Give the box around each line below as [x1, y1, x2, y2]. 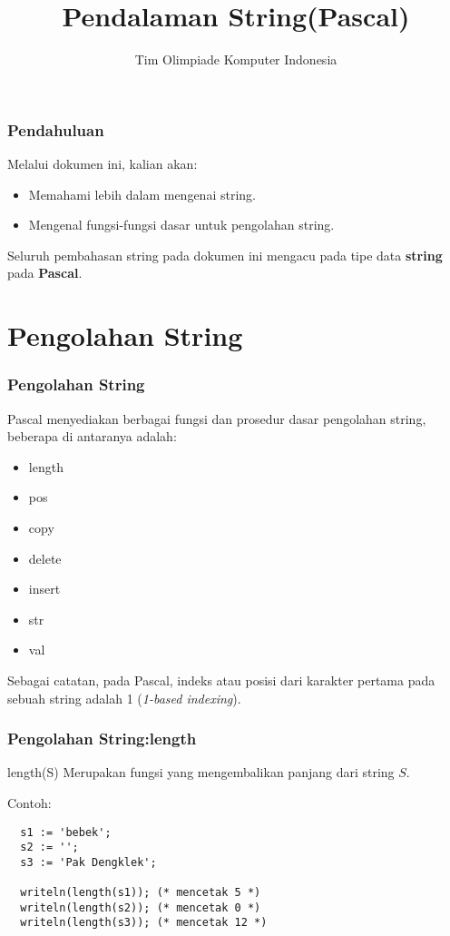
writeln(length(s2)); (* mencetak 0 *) [20, 901, 261, 914]
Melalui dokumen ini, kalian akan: [7, 154, 198, 173]
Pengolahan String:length [7, 727, 197, 750]
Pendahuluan [7, 118, 104, 141]
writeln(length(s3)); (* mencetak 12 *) [20, 916, 268, 930]
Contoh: [7, 793, 52, 812]
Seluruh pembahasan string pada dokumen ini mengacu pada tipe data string [7, 245, 443, 264]
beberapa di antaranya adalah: [7, 427, 177, 446]
